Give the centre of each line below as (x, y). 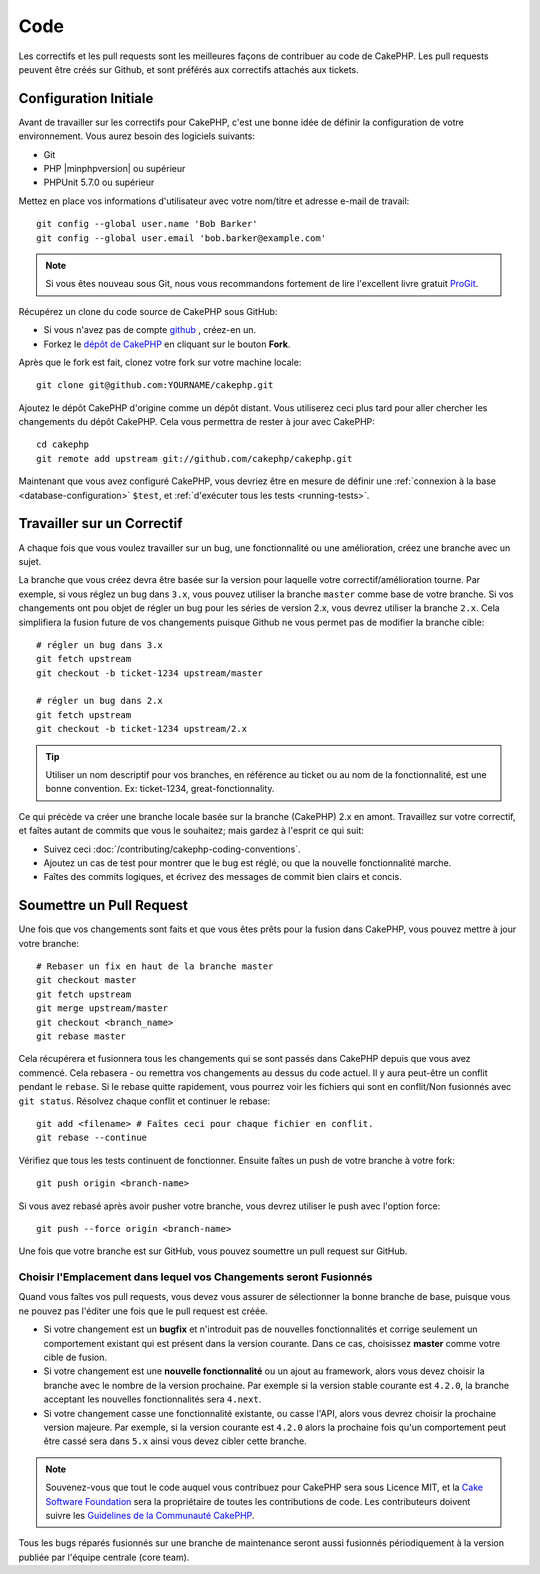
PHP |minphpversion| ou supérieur (114, 169)
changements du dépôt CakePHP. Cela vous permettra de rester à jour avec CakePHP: (196, 422)
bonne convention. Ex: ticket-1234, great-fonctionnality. (160, 789)
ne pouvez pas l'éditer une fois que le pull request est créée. (143, 1311)
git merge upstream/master (102, 1008)
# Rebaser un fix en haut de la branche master (155, 966)
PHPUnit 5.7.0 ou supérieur (99, 182)
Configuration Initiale (86, 98)
